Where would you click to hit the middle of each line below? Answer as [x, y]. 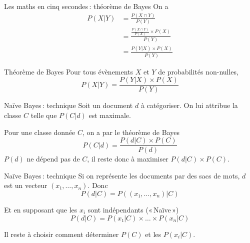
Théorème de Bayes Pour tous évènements [69, 71]
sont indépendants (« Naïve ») [133, 209]
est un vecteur [26, 185]
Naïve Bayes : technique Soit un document [68, 105]
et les [153, 234]
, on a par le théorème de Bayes [131, 132]
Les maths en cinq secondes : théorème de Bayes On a [86, 6]
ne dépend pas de [53, 159]
